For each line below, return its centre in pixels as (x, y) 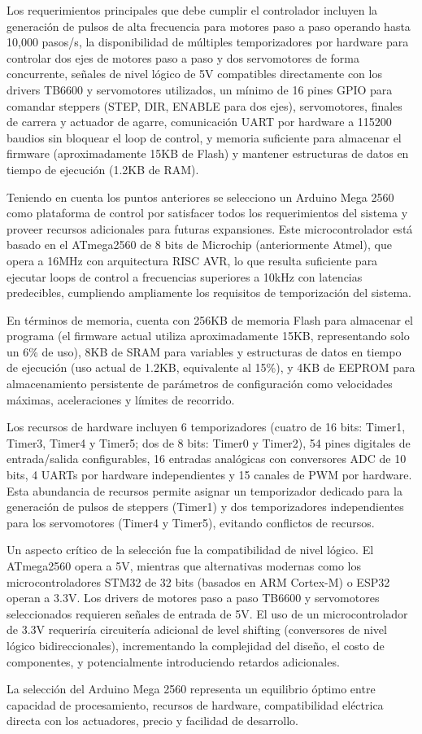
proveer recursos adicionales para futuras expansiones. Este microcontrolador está (210, 228)
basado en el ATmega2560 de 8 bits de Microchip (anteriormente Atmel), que (199, 245)
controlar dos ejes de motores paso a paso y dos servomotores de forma (183, 57)
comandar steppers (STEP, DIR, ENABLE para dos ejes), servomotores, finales (204, 105)
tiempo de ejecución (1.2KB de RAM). (103, 169)
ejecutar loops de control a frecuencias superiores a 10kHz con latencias (185, 276)
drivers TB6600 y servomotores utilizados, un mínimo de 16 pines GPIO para (200, 89)
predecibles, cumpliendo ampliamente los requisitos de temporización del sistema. (209, 293)
